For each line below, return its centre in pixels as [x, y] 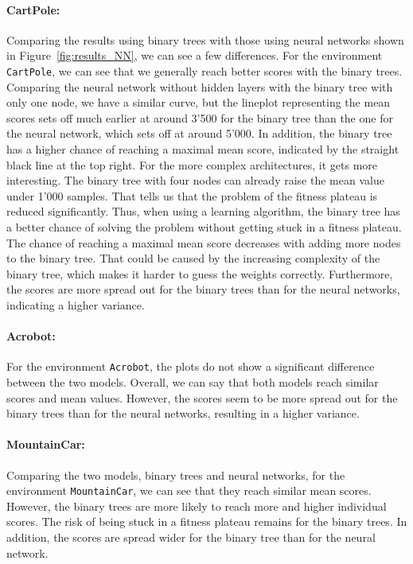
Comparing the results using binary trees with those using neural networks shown [205, 39]
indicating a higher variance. [76, 304]
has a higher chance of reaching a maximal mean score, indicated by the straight [203, 149]
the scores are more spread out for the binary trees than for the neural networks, [203, 289]
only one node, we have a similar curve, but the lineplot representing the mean [199, 102]
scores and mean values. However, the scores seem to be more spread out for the [202, 397]
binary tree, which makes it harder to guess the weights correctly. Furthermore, [200, 273]
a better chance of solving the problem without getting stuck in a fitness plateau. [204, 226]
